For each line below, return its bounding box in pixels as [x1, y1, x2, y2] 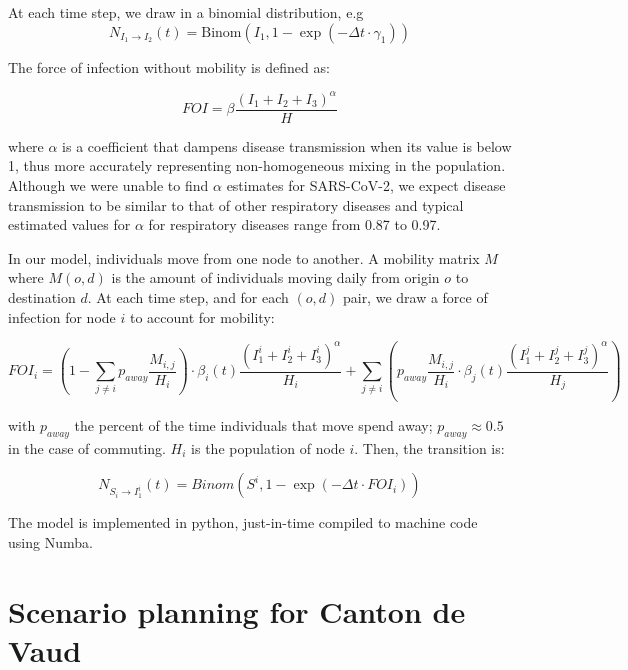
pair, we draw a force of [342, 286, 488, 307]
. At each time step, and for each [87, 286, 289, 307]
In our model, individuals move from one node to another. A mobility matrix [8, 247, 480, 268]
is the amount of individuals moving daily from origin [111, 267, 440, 288]
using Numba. [8, 532, 93, 553]
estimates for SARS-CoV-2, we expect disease [226, 174, 506, 195]
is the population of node [191, 437, 345, 458]
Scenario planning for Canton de [8, 590, 466, 631]
